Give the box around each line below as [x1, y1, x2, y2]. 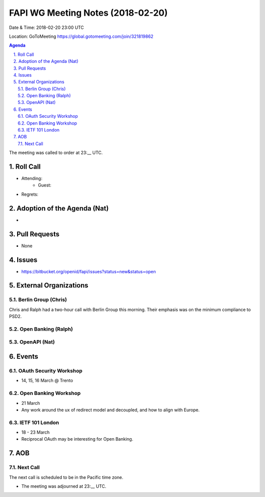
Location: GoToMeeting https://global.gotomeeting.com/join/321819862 [9, 33, 154, 39]
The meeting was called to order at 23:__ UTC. [9, 150, 103, 156]
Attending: [21, 176, 43, 182]
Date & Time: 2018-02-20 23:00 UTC [9, 25, 84, 30]
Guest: [38, 182, 52, 188]
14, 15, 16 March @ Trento [21, 378, 73, 384]
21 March [21, 400, 40, 406]
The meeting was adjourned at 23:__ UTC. [21, 483, 106, 489]
